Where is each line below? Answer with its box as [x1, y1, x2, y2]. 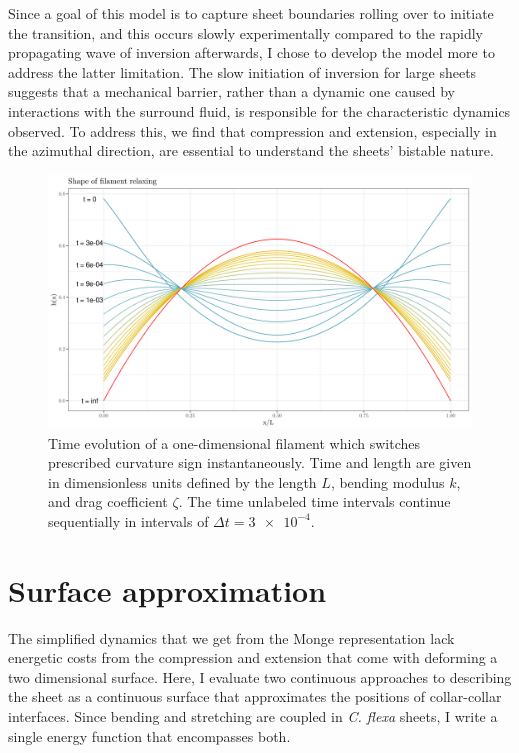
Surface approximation [8, 569, 327, 610]
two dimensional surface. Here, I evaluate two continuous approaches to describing [8, 666, 512, 687]
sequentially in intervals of [48, 510, 209, 531]
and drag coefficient [48, 491, 168, 512]
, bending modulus [330, 471, 445, 492]
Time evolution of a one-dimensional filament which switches [48, 432, 420, 453]
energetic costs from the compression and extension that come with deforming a [8, 647, 498, 668]
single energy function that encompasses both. [8, 725, 291, 746]
